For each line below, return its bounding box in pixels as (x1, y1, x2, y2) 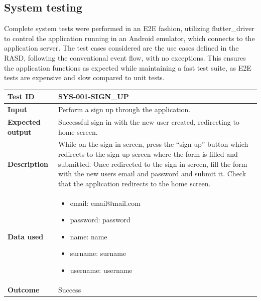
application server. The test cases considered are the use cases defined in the (4, 43, 239, 53)
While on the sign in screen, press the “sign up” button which (58, 139, 248, 149)
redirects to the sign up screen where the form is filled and (58, 148, 238, 159)
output (8, 126, 32, 137)
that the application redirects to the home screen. (58, 178, 211, 188)
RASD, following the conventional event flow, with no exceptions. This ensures (4, 52, 246, 63)
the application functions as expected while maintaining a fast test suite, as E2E (4, 62, 251, 73)
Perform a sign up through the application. (58, 104, 191, 115)
